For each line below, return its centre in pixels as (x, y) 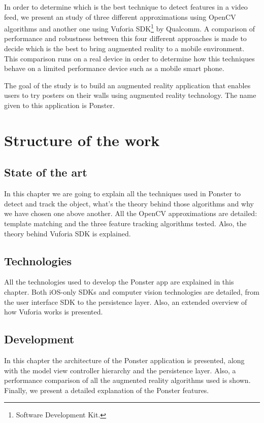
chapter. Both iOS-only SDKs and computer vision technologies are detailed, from (132, 291)
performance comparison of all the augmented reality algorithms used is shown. (127, 380)
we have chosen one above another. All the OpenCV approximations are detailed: (131, 213)
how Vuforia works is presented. (54, 312)
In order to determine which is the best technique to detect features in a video (126, 7)
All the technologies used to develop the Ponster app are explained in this (119, 282)
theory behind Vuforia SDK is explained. (68, 233)
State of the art (46, 172)
